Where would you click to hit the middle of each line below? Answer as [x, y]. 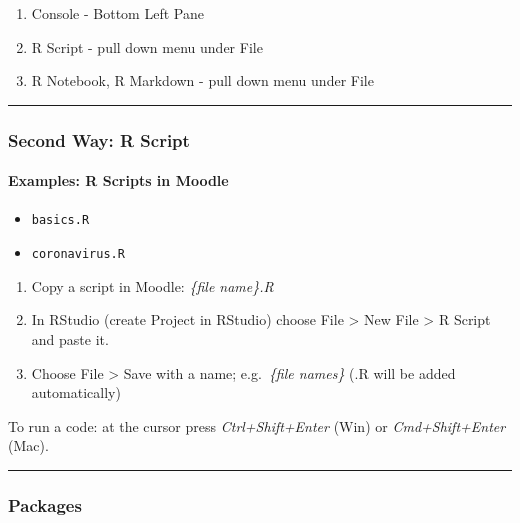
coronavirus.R [78, 254]
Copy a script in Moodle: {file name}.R [152, 285]
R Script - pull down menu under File [147, 46]
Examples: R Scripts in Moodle [118, 180]
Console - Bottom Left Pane [117, 13]
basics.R [60, 220]
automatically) [76, 392]
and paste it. [70, 338]
